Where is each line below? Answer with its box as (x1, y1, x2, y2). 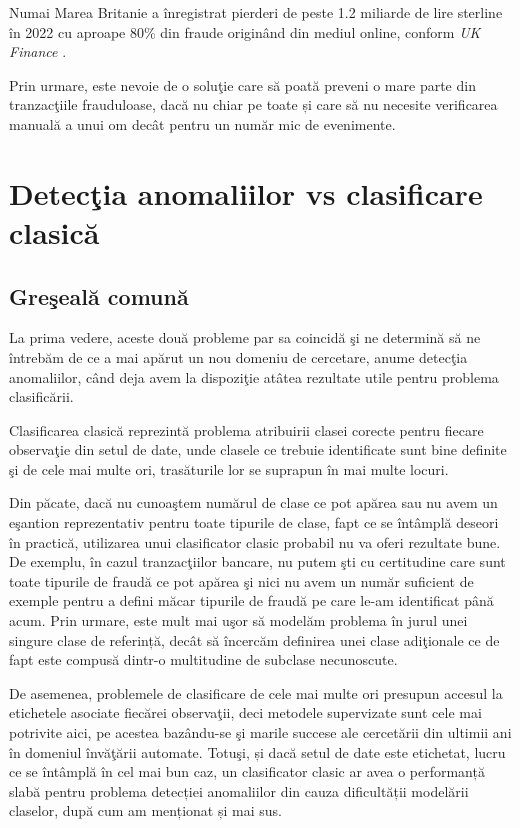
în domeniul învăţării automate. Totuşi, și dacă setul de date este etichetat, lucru (9, 741, 506, 762)
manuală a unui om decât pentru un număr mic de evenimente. (9, 113, 396, 134)
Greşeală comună (9, 280, 189, 311)
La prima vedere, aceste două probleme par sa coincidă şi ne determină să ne (9, 327, 481, 348)
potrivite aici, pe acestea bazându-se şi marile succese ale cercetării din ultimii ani (9, 722, 512, 743)
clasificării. (9, 386, 74, 407)
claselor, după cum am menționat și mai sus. (9, 800, 282, 821)
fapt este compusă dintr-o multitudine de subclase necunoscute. (9, 649, 398, 670)
